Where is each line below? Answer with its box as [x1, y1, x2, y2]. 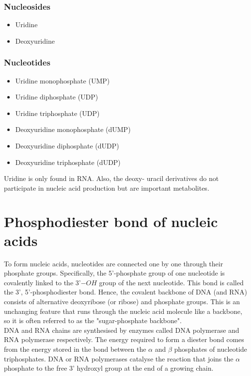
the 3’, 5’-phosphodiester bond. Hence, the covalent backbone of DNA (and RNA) [4, 287, 247, 297]
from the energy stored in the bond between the [4, 344, 146, 354]
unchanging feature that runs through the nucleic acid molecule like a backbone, [4, 306, 242, 316]
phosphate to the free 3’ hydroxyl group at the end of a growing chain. [4, 363, 214, 373]
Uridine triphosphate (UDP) [15, 108, 100, 118]
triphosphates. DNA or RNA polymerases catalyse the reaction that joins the [4, 353, 234, 363]
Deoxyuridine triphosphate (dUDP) [15, 157, 121, 167]
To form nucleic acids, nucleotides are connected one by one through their [4, 258, 223, 268]
